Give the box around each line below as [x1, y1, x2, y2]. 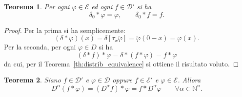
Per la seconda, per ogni [4, 42, 76, 52]
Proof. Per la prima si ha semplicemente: [4, 25, 125, 35]
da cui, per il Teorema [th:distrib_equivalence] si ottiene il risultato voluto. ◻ [4, 58, 239, 68]
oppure [112, 75, 132, 85]
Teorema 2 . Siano [4, 75, 61, 85]
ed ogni [91, 1, 113, 11]
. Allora [178, 75, 201, 85]
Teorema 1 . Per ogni [4, 1, 70, 11]
